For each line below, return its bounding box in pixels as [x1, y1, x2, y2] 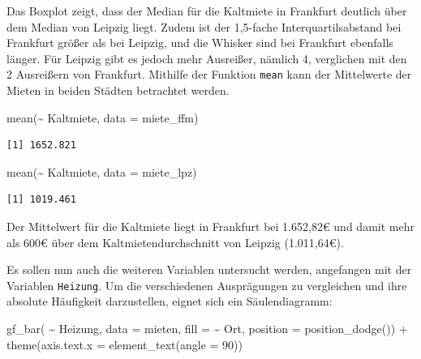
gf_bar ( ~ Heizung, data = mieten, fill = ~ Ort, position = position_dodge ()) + [6, 320, 408, 337]
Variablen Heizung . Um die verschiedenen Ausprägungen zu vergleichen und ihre [6, 276, 407, 293]
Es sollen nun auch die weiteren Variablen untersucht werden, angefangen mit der [6, 261, 412, 278]
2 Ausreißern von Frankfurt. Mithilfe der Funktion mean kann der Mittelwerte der [6, 66, 412, 83]
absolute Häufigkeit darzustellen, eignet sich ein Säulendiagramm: [6, 293, 333, 310]
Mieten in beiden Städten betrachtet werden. [6, 82, 230, 99]
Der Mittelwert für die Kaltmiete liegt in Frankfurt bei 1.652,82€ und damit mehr [6, 218, 415, 234]
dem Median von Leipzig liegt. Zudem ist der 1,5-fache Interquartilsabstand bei [6, 18, 402, 35]
